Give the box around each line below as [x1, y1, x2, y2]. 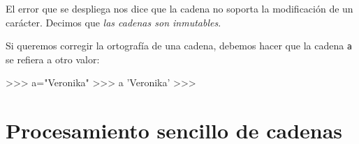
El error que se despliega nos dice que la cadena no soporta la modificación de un [6, 1, 353, 15]
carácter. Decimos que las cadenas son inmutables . [6, 15, 221, 29]
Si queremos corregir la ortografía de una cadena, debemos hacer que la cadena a [6, 38, 353, 53]
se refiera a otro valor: [6, 51, 100, 66]
